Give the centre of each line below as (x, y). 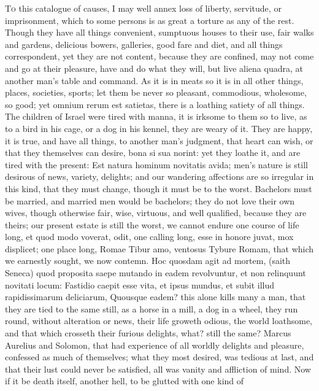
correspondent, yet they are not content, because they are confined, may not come (159, 56)
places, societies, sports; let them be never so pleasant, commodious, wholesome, (156, 92)
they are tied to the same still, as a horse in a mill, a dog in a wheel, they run (152, 308)
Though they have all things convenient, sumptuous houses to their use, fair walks (159, 32)
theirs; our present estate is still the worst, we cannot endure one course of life (152, 224)
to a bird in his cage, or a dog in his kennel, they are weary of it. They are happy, (159, 128)
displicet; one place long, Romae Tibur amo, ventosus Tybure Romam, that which (159, 248)
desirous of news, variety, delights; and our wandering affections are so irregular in (159, 176)
